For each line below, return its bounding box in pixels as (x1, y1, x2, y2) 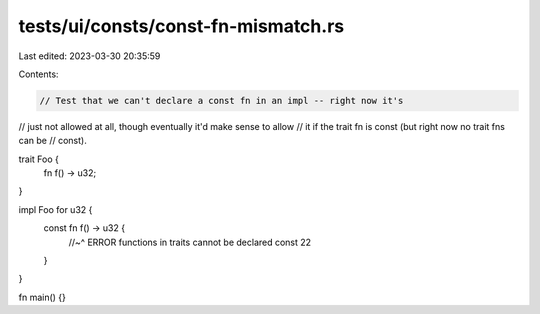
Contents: (18, 68, 59, 80)
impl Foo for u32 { (18, 203, 93, 215)
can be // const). (18, 135, 87, 147)
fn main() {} (18, 291, 67, 303)
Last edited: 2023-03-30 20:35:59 (18, 50, 161, 62)
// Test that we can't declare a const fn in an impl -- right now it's (39, 95, 404, 106)
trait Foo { (18, 153, 60, 165)
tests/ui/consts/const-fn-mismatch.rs (18, 15, 345, 37)
